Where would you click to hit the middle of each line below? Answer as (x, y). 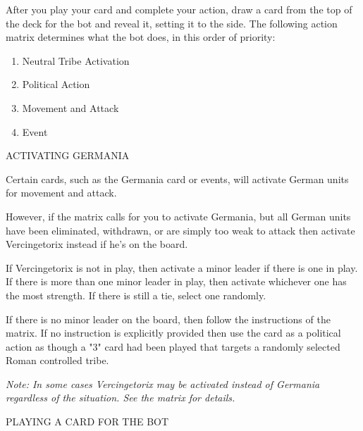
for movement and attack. (61, 193)
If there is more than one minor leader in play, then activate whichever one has (176, 281)
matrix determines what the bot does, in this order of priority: (141, 37)
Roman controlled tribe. (57, 360)
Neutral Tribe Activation (76, 60)
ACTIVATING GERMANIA (68, 155)
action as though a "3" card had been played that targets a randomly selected (173, 346)
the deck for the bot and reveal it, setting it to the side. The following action (172, 23)
